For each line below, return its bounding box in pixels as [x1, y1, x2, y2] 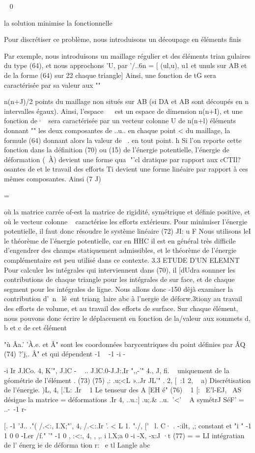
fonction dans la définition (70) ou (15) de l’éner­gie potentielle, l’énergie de [4, 144, 229, 155]
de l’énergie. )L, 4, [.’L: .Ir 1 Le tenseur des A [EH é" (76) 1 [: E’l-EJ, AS [4, 384, 242, 395]
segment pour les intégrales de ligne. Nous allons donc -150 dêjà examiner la [4, 283, 233, 294]
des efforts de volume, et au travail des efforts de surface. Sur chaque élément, [4, 303, 238, 314]
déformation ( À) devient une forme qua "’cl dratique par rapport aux [4, 154, 218, 164]
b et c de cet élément [4, 322, 67, 333]
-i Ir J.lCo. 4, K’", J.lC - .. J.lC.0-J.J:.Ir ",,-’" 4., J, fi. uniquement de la [4, 365, 229, 375]
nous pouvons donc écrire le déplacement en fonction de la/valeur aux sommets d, [4, 313, 251, 323]
